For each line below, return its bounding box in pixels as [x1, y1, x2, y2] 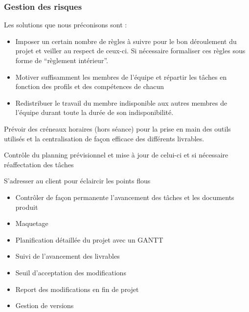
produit [15, 201, 38, 212]
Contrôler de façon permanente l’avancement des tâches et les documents [15, 192, 234, 202]
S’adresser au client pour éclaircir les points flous [4, 176, 151, 186]
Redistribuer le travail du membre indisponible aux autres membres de [15, 97, 227, 108]
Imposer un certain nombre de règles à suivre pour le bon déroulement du [15, 36, 237, 46]
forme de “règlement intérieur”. [15, 55, 108, 65]
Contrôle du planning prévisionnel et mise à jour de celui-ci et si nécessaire [4, 150, 228, 160]
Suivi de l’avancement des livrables [15, 251, 120, 261]
